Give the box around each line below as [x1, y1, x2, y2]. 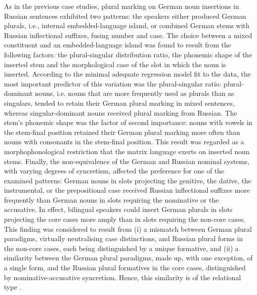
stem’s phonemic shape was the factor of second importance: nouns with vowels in [4, 117, 253, 127]
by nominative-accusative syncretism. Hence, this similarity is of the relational [4, 272, 241, 282]
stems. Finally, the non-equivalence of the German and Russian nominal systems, [4, 156, 250, 166]
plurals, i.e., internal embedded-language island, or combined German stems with [4, 20, 250, 31]
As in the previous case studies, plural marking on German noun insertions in [4, 1, 239, 11]
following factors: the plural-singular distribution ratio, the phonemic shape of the [4, 49, 252, 59]
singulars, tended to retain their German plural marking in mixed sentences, [4, 97, 235, 108]
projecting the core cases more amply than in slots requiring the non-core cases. [4, 214, 246, 224]
